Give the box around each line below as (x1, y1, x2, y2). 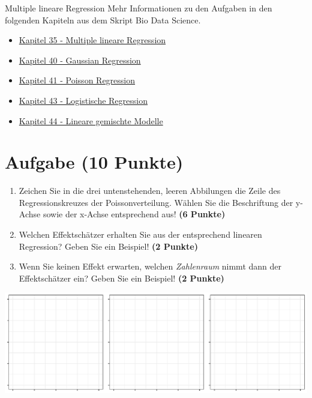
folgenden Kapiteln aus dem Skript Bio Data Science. (5, 13, 201, 26)
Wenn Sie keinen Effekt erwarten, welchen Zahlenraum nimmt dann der (19, 260, 281, 273)
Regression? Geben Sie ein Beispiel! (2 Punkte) (19, 240, 198, 252)
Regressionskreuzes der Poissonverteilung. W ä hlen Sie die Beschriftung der (19, 196, 293, 208)
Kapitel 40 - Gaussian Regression (19, 53, 141, 66)
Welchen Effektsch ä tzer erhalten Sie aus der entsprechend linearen (19, 228, 262, 241)
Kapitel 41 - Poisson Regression (19, 74, 136, 86)
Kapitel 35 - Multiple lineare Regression (19, 34, 166, 46)
